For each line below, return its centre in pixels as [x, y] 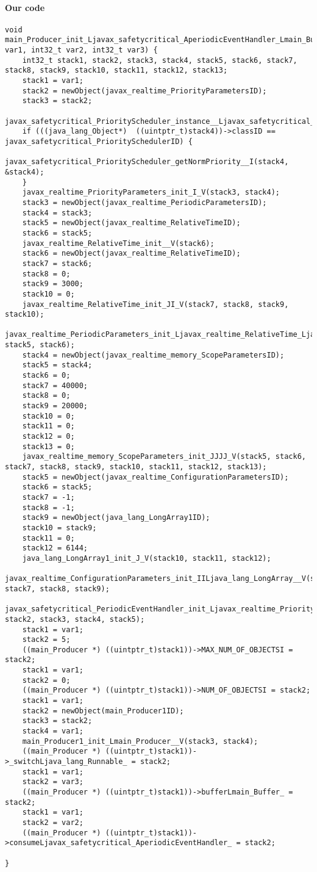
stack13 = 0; [48, 446]
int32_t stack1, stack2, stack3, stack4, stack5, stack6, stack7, [160, 60]
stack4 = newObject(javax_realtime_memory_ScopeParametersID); [153, 355]
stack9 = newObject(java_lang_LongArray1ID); [116, 518]
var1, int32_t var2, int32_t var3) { [81, 50]
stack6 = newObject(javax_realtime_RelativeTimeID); [131, 254]
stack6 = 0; [46, 376]
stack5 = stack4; [57, 365]
